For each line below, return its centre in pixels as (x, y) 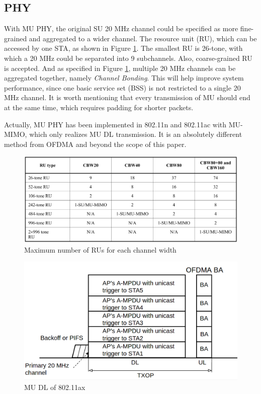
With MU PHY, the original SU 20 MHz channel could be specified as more (121, 28)
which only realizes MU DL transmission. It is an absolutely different (136, 134)
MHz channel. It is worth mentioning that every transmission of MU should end (127, 97)
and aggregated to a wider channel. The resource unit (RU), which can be (143, 38)
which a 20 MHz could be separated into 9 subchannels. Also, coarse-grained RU (128, 58)
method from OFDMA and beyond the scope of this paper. (95, 144)
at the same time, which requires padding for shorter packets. (99, 107)
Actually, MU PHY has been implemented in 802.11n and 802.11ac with (115, 124)
